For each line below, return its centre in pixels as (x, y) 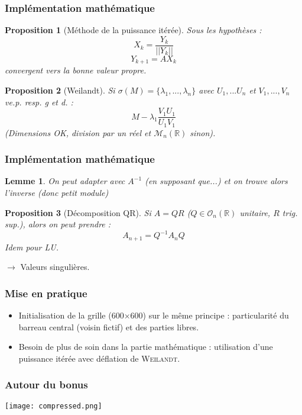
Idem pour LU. (32, 247)
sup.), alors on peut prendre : (58, 224)
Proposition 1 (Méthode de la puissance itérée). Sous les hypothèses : (133, 30)
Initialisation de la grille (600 (71, 315)
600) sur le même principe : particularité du (210, 315)
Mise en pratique (46, 293)
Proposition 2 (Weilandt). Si (60, 90)
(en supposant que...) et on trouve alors (216, 181)
